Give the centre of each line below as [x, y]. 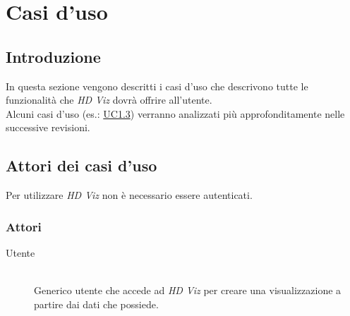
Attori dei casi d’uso [82, 165]
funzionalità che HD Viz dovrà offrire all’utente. [109, 100]
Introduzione [53, 56]
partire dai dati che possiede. [96, 304]
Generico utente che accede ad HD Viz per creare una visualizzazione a [188, 290]
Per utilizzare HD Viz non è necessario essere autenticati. [129, 195]
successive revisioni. [48, 127]
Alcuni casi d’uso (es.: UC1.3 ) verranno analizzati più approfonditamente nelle [175, 113]
